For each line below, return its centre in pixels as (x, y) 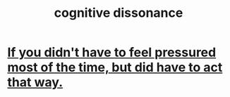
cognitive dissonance (119, 13)
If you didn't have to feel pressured (112, 52)
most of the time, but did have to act (115, 67)
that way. (35, 83)
